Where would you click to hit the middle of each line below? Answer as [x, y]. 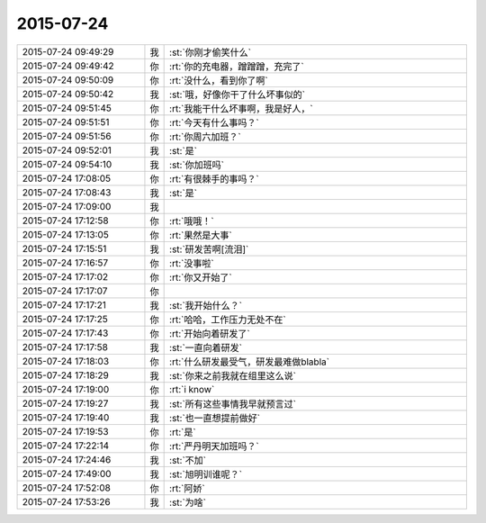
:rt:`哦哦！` [192, 221]
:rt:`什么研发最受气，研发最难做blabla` [250, 362]
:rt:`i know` [192, 389]
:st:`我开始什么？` [206, 305]
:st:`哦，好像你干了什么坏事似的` [238, 95]
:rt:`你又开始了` [201, 277]
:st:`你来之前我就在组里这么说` [233, 375]
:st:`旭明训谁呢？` [206, 474]
